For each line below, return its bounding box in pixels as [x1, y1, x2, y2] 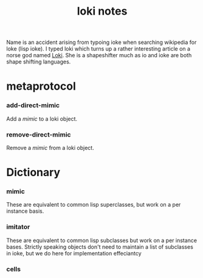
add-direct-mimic [6, 101, 60, 110]
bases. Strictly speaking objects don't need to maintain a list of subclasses [6, 243, 193, 251]
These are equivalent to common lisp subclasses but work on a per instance [6, 237, 198, 244]
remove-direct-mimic [6, 130, 71, 138]
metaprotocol [6, 79, 76, 93]
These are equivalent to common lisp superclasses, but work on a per [6, 201, 181, 208]
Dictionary [6, 166, 61, 179]
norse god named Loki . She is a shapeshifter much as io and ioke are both [6, 52, 192, 59]
